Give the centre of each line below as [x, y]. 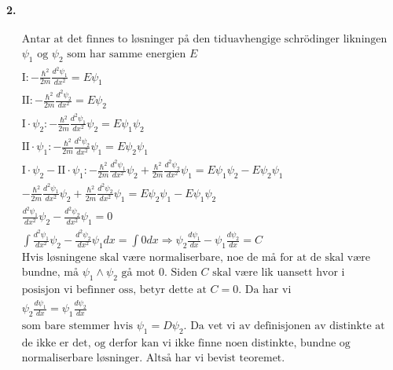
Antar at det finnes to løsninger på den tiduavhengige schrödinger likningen [204, 39]
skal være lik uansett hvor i [279, 272]
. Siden [180, 272]
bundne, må [50, 272]
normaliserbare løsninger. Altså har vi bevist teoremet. [153, 358]
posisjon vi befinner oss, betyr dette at [114, 289]
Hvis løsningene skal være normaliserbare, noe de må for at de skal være [196, 257]
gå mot [138, 272]
